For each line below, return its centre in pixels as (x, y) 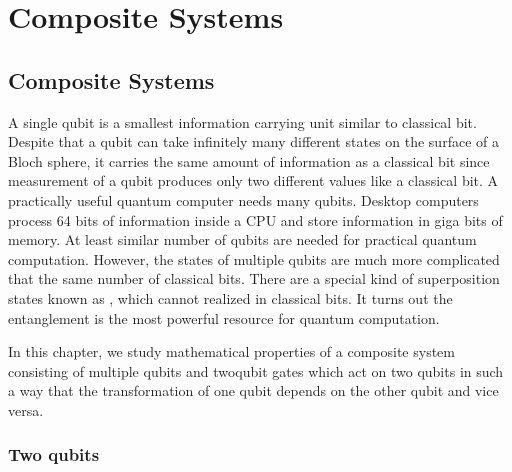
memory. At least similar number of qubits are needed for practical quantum (242, 239)
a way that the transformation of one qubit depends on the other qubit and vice (253, 390)
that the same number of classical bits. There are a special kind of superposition (254, 278)
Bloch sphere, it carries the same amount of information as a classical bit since (249, 160)
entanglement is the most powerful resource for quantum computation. (224, 317)
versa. (26, 409)
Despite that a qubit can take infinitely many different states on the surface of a (253, 141)
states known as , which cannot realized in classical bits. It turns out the (230, 297)
